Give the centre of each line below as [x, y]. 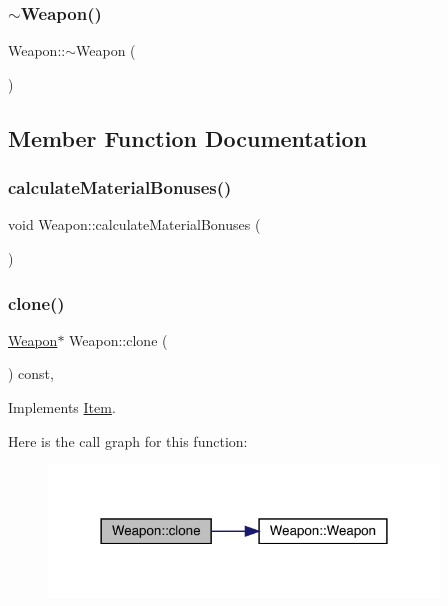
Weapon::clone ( [118, 339]
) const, [31, 373]
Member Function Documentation [188, 137]
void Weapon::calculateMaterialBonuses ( [134, 224]
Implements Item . [62, 407]
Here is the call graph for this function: [128, 440]
